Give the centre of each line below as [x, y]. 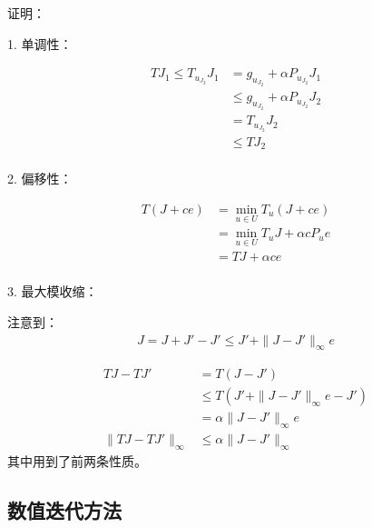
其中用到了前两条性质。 [77, 461]
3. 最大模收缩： [53, 291]
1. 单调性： [40, 43]
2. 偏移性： [40, 179]
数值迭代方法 [64, 510]
